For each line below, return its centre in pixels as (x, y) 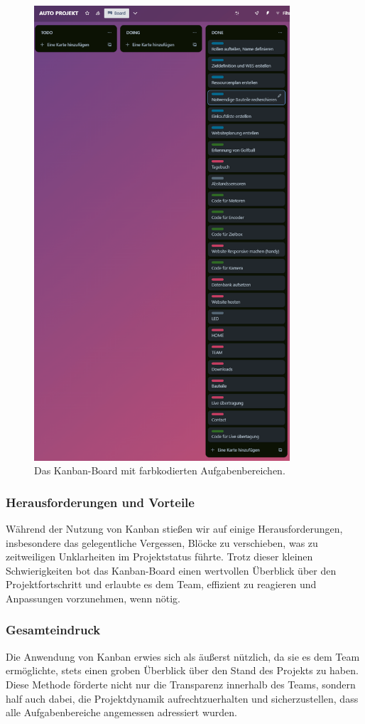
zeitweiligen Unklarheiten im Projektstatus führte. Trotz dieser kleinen (159, 557)
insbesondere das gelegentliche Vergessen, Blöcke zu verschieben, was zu (162, 542)
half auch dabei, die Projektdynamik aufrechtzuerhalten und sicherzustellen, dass (182, 698)
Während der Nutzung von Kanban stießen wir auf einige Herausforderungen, (174, 528)
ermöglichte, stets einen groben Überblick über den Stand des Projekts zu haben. (182, 670)
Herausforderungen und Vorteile (100, 502)
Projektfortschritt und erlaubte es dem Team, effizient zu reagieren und (161, 584)
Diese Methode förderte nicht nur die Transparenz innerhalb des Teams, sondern (181, 684)
